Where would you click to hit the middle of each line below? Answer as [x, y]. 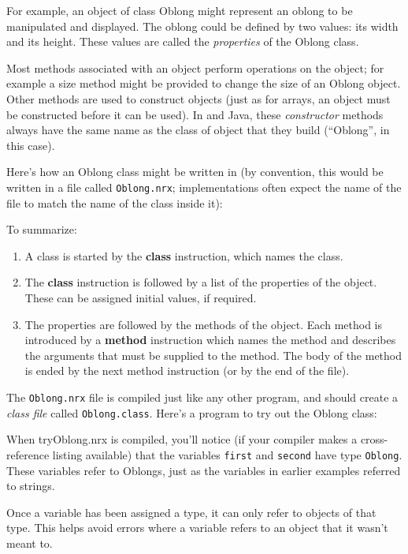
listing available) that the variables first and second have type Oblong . [227, 454]
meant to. [30, 543]
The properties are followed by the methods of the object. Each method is [203, 324]
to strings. [31, 486]
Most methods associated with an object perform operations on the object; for [195, 67]
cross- [374, 439]
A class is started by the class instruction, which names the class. [184, 255]
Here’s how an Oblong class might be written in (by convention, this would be [195, 172]
